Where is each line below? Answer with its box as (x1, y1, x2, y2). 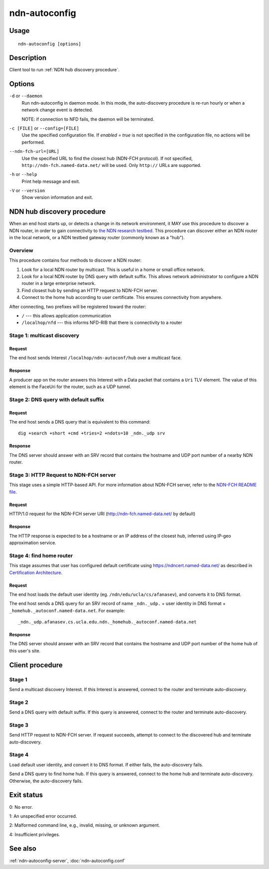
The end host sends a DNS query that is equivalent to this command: (9, 419, 150, 425)
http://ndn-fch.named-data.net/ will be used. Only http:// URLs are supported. (21, 162, 202, 168)
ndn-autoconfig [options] (18, 41, 82, 47)
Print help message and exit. (21, 178, 80, 184)
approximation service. (9, 540, 57, 546)
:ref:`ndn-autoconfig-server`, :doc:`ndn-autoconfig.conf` (9, 858, 126, 864)
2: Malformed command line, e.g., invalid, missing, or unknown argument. (9, 822, 160, 828)
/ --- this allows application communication (21, 313, 112, 319)
